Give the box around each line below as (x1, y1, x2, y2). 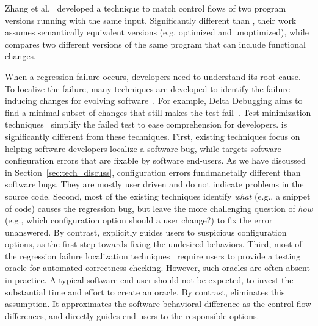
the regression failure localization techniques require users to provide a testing (5, 249, 301, 262)
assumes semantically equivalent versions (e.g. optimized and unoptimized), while (5, 26, 309, 38)
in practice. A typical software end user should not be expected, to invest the (5, 273, 294, 286)
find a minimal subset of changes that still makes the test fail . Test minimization (5, 106, 311, 118)
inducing (5, 94, 37, 107)
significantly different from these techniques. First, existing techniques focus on (5, 129, 300, 142)
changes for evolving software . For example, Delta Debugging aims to (39, 94, 303, 107)
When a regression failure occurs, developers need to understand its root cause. (5, 70, 301, 82)
